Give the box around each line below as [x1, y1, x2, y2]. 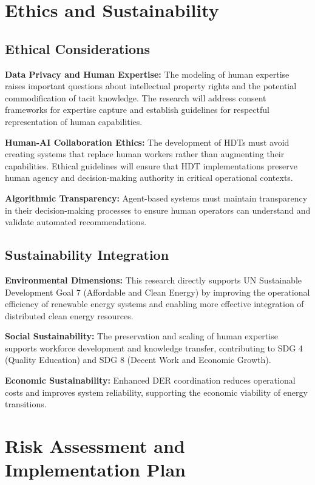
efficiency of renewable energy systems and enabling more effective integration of [5, 297, 304, 310]
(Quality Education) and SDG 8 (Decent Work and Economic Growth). [5, 353, 271, 366]
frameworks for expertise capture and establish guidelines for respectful [5, 103, 269, 116]
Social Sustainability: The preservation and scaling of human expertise [5, 330, 278, 342]
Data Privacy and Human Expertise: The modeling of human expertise [5, 67, 290, 80]
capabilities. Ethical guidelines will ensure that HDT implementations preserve [5, 159, 297, 172]
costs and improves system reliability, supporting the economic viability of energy [5, 385, 308, 398]
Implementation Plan [5, 457, 186, 482]
